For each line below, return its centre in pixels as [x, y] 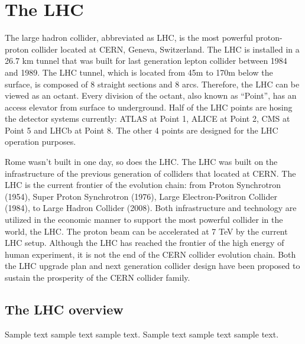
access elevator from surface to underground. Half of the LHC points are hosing [149, 107]
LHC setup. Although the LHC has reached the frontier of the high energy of [145, 243]
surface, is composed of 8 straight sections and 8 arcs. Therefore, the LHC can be [152, 84]
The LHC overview [64, 309]
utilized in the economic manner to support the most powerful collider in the [144, 220]
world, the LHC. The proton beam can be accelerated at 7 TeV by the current [146, 231]
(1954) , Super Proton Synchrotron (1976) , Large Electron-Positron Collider [141, 196]
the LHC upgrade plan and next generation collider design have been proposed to [152, 266]
